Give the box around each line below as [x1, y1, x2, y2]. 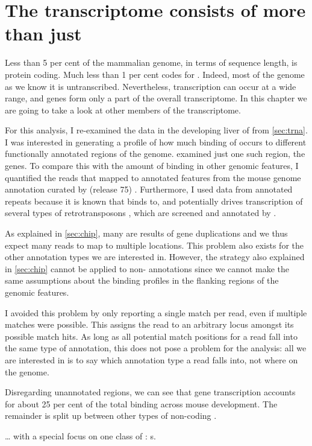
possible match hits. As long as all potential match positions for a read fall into [5, 330, 298, 342]
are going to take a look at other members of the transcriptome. [5, 103, 241, 116]
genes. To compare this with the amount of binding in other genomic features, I [5, 159, 299, 172]
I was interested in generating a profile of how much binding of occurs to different [5, 135, 307, 148]
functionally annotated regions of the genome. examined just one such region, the [5, 147, 305, 160]
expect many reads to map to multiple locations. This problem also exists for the [5, 238, 304, 251]
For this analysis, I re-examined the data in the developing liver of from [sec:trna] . [5, 124, 308, 136]
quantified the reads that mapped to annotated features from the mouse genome [5, 171, 301, 183]
